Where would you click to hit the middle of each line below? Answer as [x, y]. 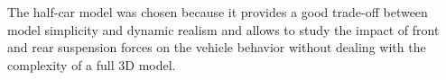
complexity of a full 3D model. [92, 64]
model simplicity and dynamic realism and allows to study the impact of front [223, 29]
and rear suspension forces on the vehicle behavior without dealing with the [217, 47]
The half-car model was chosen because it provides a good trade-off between [218, 12]
